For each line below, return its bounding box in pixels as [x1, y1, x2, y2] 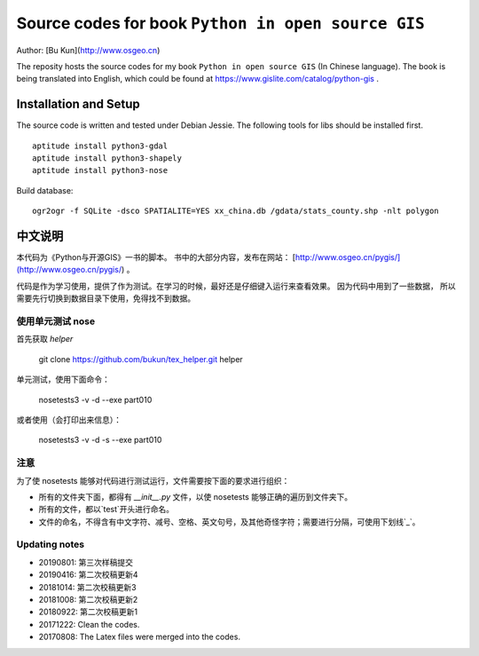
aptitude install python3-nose [32, 165, 169, 176]
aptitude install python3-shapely [32, 154, 182, 163]
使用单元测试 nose [16, 315, 96, 328]
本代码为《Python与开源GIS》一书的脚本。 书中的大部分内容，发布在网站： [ [16, 252, 296, 263]
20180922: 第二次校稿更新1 [38, 606, 137, 617]
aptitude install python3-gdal [32, 140, 169, 151]
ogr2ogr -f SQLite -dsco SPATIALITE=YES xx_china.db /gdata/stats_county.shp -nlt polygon [32, 206, 439, 217]
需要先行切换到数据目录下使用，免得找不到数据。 [16, 293, 195, 304]
